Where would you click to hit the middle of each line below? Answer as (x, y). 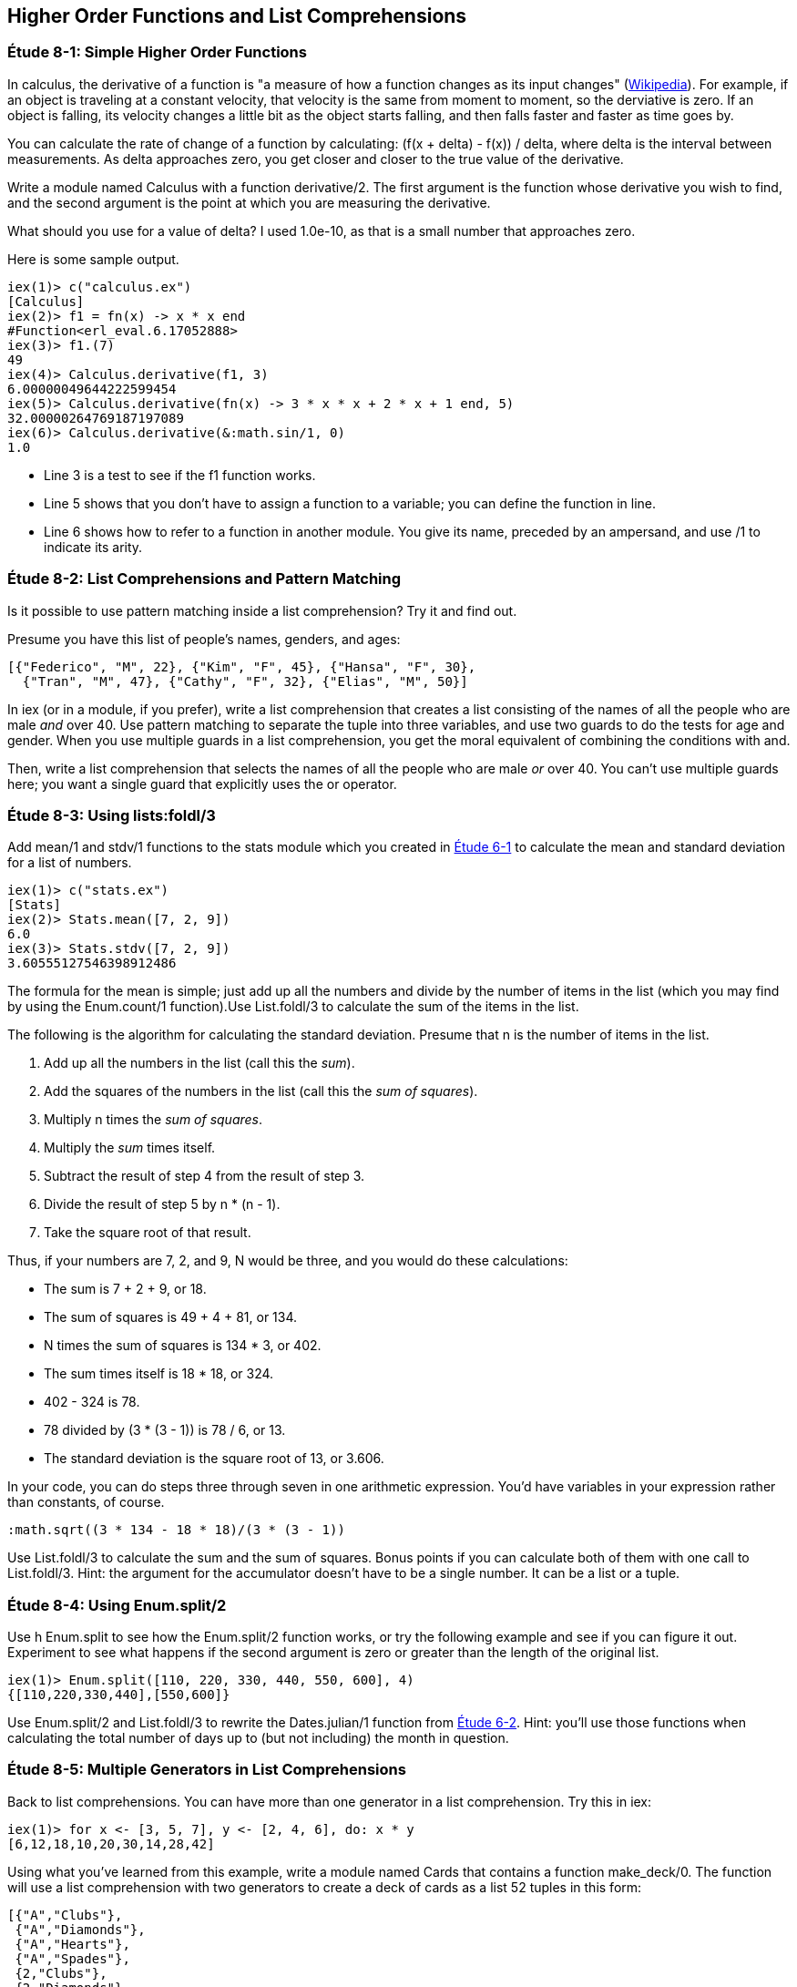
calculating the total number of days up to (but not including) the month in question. (258, 1738)
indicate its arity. (93, 547)
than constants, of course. (86, 1502)
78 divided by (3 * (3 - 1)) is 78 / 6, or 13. (165, 1430)
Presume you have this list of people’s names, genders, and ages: (204, 639)
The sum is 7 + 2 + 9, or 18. (125, 1289)
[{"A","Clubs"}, (65, 1915)
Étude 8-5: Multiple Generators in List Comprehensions (207, 1770)
